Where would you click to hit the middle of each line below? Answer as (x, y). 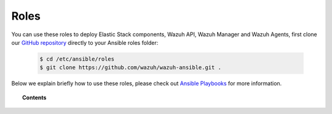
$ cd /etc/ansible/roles (77, 59)
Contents (34, 97)
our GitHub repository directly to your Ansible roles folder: (85, 42)
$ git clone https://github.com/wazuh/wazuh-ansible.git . (130, 68)
